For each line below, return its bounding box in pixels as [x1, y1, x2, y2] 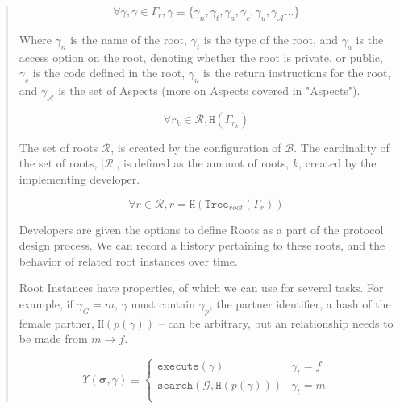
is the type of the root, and [203, 31, 339, 48]
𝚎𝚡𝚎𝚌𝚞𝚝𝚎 [157, 361, 199, 373]
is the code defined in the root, [32, 64, 185, 81]
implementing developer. [19, 170, 140, 187]
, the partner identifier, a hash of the [209, 295, 391, 312]
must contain [131, 295, 195, 312]
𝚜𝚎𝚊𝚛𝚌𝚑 [157, 380, 194, 392]
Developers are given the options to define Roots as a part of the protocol [19, 221, 384, 238]
